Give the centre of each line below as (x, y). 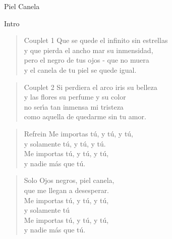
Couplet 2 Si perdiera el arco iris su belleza (91, 87)
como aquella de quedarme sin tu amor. (85, 116)
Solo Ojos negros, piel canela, (69, 180)
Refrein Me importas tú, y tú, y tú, (79, 133)
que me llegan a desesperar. (67, 190)
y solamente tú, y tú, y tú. (65, 143)
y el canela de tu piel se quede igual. (80, 69)
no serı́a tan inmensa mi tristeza (74, 106)
